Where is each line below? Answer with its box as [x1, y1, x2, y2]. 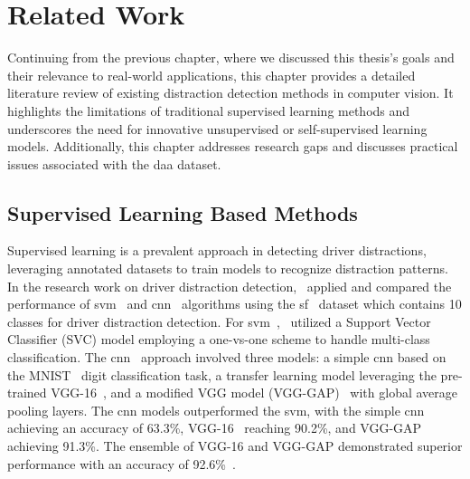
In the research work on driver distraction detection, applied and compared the [7, 276, 452, 295]
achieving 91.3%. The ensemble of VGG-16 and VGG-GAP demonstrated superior [7, 436, 463, 455]
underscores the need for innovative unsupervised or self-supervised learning [7, 119, 428, 138]
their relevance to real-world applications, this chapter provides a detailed [7, 65, 416, 84]
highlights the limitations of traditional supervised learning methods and [7, 101, 410, 120]
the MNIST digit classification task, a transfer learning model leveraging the [7, 365, 437, 384]
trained [7, 383, 47, 402]
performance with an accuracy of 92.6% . [7, 454, 236, 473]
